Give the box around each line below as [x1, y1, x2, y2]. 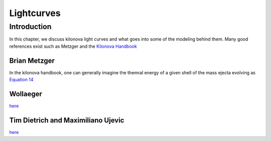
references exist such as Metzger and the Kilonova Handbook [9, 43, 138, 49]
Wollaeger [9, 89, 43, 98]
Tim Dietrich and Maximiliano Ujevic [9, 116, 124, 124]
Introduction [9, 22, 52, 31]
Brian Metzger [9, 56, 55, 65]
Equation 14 [9, 77, 34, 83]
